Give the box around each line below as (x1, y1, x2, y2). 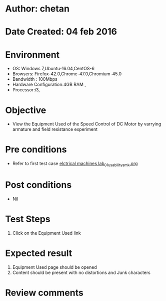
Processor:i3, (12, 87, 40, 93)
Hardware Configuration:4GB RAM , (12, 81, 86, 88)
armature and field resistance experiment (12, 126, 98, 132)
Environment (5, 49, 60, 60)
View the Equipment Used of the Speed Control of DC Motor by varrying (12, 121, 161, 127)
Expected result (5, 248, 72, 259)
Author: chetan (5, 3, 70, 15)
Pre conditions (5, 144, 67, 156)
